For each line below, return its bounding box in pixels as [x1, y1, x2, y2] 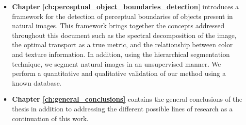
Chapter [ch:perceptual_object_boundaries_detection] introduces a [12, 1, 239, 11]
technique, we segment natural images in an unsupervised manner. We [12, 58, 221, 69]
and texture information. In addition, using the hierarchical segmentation [12, 49, 230, 59]
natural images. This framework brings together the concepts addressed [12, 20, 225, 31]
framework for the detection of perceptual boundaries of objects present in [12, 11, 233, 21]
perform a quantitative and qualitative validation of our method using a [12, 68, 226, 78]
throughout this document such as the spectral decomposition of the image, [12, 30, 237, 40]
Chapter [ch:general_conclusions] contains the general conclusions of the [12, 94, 243, 104]
